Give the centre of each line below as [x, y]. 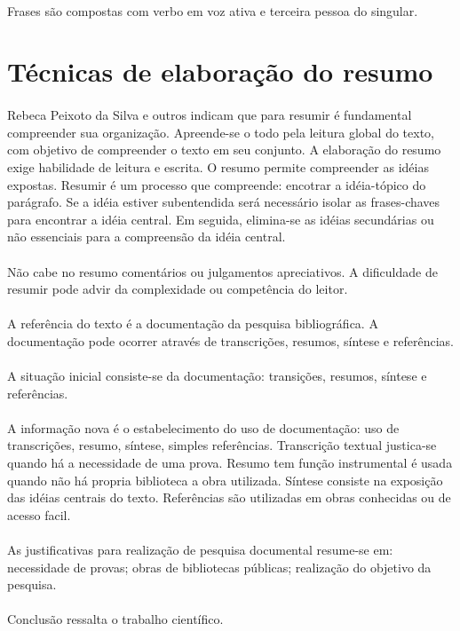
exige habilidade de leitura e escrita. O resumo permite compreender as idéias [218, 166]
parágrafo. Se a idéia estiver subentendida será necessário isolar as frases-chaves [224, 202]
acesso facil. [39, 514]
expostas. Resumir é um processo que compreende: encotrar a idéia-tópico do [217, 184]
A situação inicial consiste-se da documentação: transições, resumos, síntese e [217, 376]
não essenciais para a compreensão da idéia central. [147, 237]
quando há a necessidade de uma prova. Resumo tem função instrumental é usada [230, 463]
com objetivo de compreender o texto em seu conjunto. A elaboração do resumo [224, 150]
